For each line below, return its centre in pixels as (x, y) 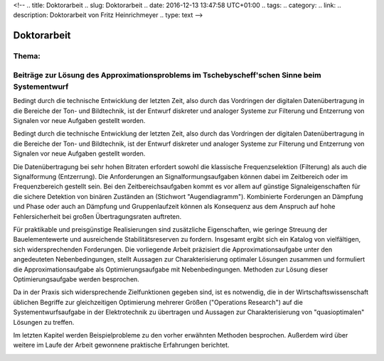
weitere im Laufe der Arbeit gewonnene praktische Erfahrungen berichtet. (121, 345)
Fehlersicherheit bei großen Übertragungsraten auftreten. (97, 216)
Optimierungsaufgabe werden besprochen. (76, 279)
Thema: (27, 56)
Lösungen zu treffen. (44, 322)
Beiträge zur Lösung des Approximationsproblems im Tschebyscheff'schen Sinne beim (167, 75)
